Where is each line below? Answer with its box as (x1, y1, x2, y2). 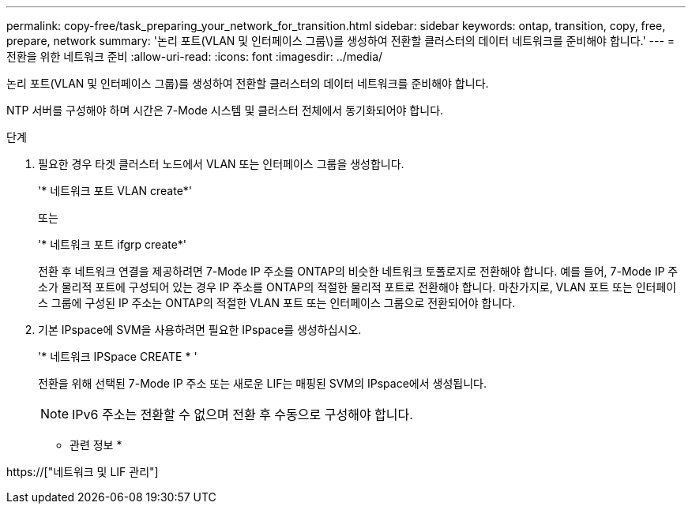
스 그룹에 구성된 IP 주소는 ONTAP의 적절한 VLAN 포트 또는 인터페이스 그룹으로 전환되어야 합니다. (38, 296, 516, 309)
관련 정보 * (70, 438, 122, 452)
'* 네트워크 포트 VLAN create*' (38, 184, 193, 197)
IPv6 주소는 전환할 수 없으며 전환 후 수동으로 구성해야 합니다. (72, 407, 413, 422)
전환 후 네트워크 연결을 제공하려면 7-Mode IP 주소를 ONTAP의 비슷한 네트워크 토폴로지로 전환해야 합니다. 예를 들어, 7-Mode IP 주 (38, 264, 679, 278)
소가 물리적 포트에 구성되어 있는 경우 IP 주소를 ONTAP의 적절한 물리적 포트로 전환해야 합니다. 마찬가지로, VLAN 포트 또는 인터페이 (38, 280, 677, 294)
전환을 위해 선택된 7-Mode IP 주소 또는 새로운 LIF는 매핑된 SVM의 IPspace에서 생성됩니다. (38, 377, 487, 390)
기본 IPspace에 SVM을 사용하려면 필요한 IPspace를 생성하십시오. (38, 323, 362, 336)
